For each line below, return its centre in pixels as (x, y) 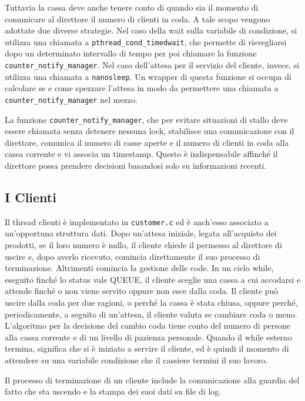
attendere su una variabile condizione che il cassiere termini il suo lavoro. (136, 360)
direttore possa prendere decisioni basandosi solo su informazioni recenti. (136, 166)
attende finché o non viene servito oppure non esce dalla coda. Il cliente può (142, 291)
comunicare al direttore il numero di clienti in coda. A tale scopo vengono (138, 19)
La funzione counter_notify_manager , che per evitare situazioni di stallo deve (146, 119)
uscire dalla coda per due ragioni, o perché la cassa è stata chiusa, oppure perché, (151, 303)
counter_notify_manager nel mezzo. (71, 99)
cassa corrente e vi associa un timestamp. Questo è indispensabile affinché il (141, 154)
